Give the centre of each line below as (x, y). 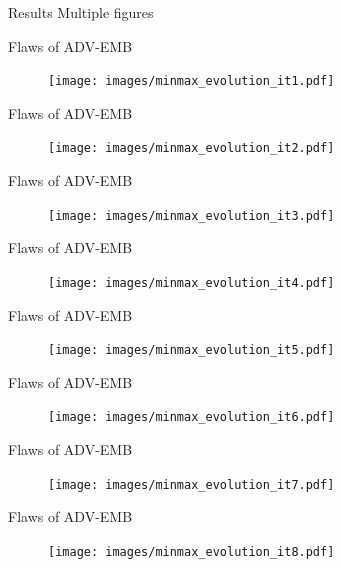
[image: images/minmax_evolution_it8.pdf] (191, 551)
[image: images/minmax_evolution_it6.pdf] (191, 417)
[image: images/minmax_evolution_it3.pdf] (191, 215)
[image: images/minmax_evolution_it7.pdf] (191, 484)
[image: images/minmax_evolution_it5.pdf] (191, 350)
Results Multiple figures (81, 12)
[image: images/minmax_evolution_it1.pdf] (191, 81)
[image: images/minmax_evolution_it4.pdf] (191, 282)
